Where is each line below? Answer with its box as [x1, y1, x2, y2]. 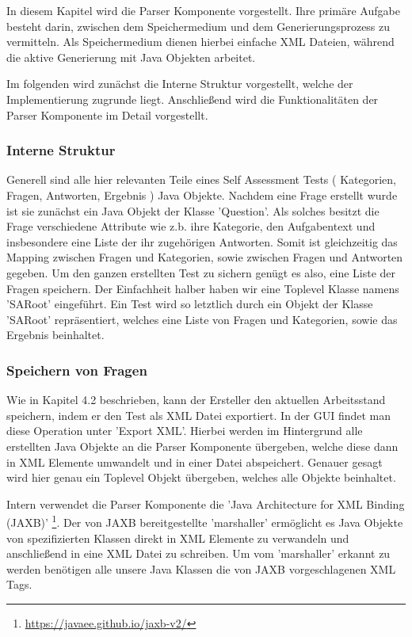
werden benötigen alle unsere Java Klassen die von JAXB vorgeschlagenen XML [6, 560, 396, 577]
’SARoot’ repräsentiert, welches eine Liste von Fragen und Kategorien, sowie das [6, 311, 398, 327]
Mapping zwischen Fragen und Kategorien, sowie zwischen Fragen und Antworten [6, 249, 403, 265]
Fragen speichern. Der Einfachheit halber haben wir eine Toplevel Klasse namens [6, 280, 399, 296]
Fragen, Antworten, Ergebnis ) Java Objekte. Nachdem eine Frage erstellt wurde [6, 186, 398, 203]
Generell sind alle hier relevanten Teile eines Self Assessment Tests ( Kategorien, [6, 171, 396, 188]
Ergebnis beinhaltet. [6, 326, 105, 343]
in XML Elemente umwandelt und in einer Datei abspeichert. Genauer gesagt [6, 453, 383, 470]
